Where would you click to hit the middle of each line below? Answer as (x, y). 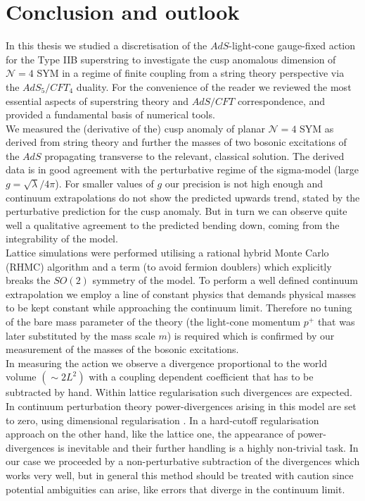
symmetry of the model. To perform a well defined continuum (225, 280)
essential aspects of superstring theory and (97, 100)
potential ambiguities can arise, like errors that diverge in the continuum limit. (175, 489)
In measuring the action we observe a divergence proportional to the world (166, 363)
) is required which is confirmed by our (251, 335)
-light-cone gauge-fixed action (292, 45)
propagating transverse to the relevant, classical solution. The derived (194, 155)
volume (21, 377)
